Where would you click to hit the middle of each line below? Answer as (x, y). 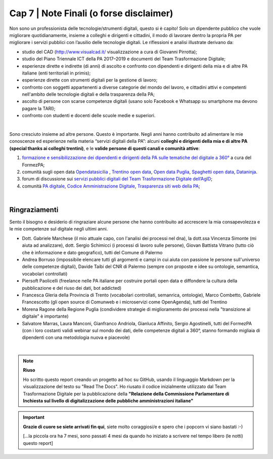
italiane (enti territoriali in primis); (56, 73)
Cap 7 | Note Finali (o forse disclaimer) (91, 13)
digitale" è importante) (45, 316)
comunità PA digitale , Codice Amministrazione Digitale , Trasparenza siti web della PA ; (111, 186)
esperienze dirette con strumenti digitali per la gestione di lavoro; (90, 80)
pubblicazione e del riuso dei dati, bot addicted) (72, 288)
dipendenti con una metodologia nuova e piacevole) (76, 337)
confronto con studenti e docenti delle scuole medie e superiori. (89, 116)
